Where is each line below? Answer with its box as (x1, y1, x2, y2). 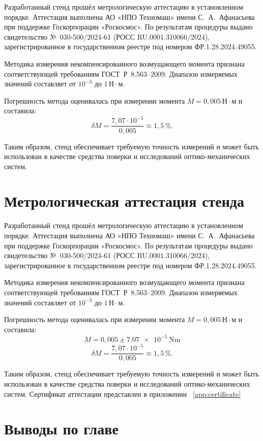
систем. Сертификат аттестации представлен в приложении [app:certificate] (4, 388, 241, 399)
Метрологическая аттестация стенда (4, 191, 245, 211)
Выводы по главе (4, 418, 119, 439)
